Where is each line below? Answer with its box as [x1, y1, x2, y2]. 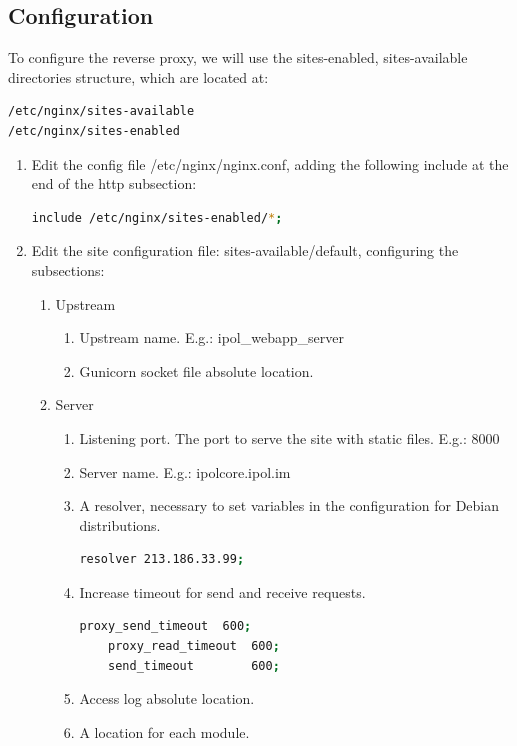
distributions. [79, 514, 161, 535]
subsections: [31, 259, 105, 280]
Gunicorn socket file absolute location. [79, 360, 314, 381]
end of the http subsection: [31, 173, 197, 194]
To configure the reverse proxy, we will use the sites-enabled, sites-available [8, 47, 468, 68]
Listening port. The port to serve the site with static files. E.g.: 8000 [79, 427, 500, 448]
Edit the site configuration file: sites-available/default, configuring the [31, 240, 459, 261]
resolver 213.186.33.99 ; [79, 552, 245, 567]
